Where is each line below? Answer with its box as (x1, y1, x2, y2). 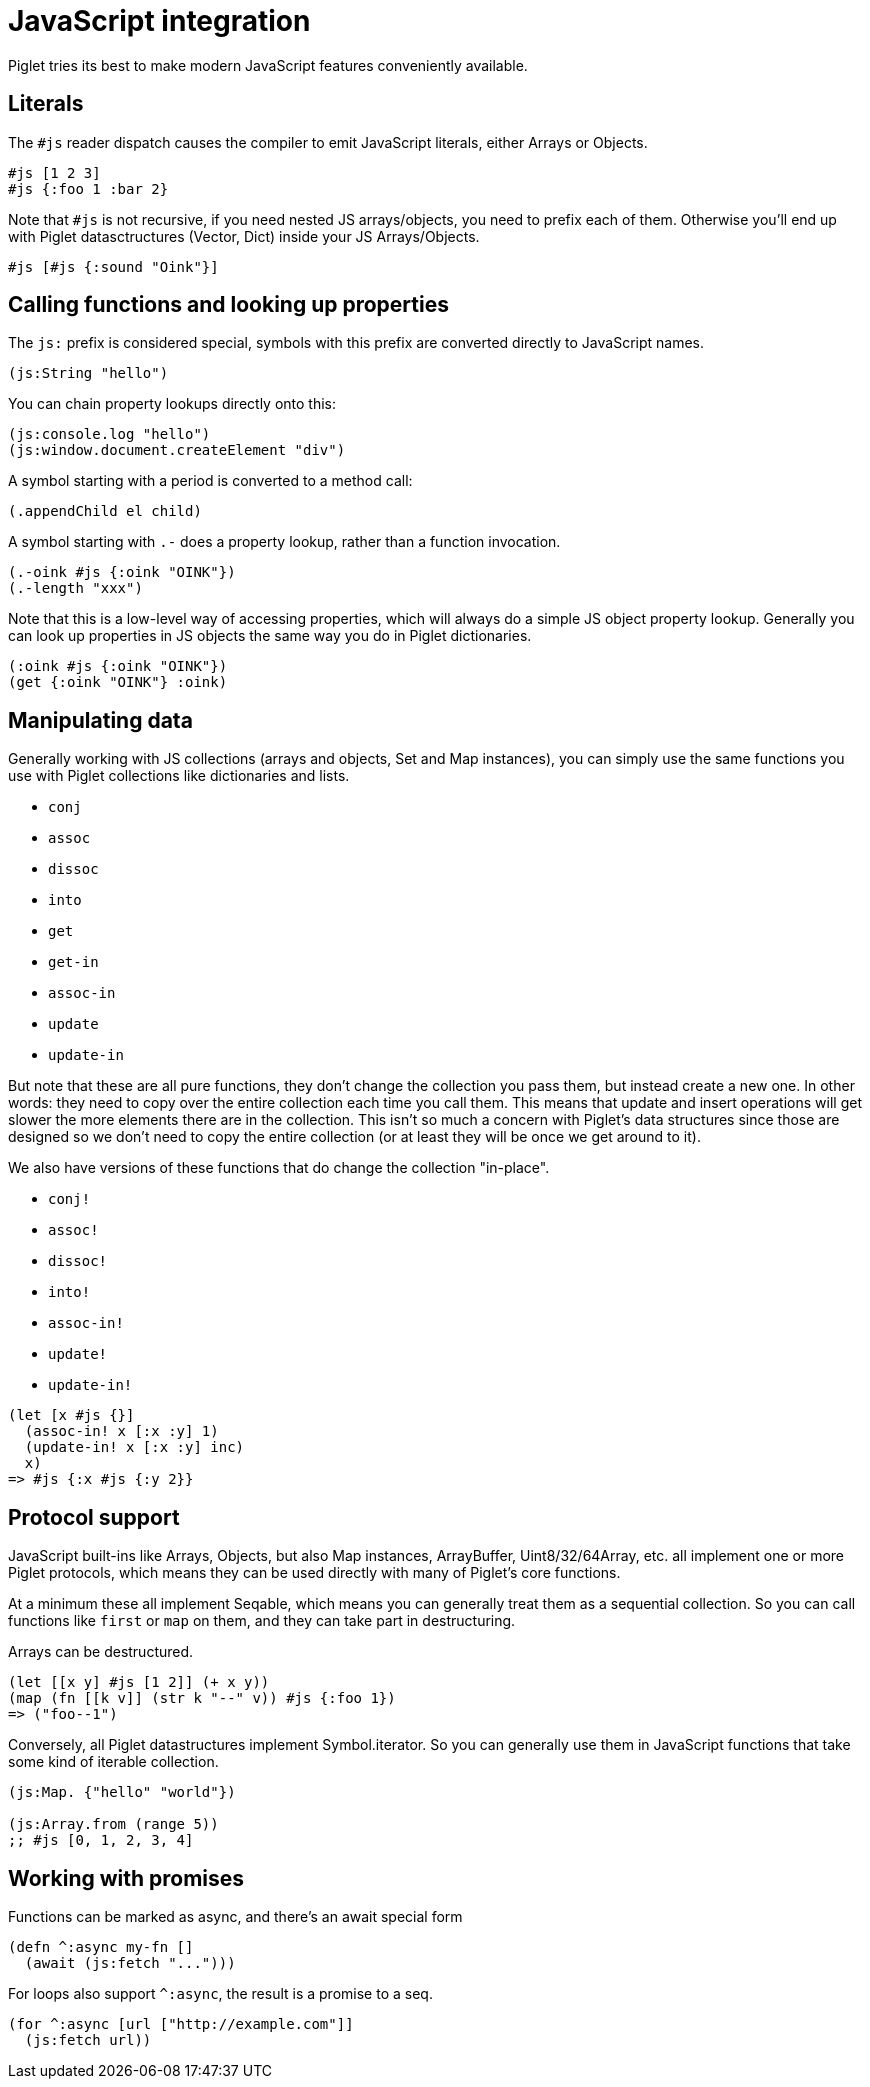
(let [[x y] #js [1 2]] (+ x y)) (8, 1674, 270, 1691)
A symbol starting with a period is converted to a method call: (8, 472, 413, 490)
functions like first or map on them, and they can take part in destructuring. (8, 1612, 516, 1630)
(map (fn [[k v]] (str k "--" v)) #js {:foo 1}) (8, 1690, 396, 1707)
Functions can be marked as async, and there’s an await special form (8, 1907, 463, 1925)
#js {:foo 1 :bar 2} (8, 180, 169, 197)
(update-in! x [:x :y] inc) (24, 1439, 245, 1456)
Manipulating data (8, 707, 193, 733)
